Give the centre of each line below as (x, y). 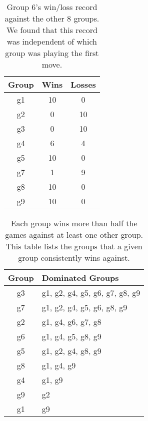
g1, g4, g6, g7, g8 (71, 322)
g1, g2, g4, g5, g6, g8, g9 (84, 307)
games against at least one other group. (74, 235)
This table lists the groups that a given (74, 246)
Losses (83, 84)
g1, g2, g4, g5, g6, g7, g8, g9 (91, 293)
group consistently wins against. (74, 258)
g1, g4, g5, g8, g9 (71, 336)
